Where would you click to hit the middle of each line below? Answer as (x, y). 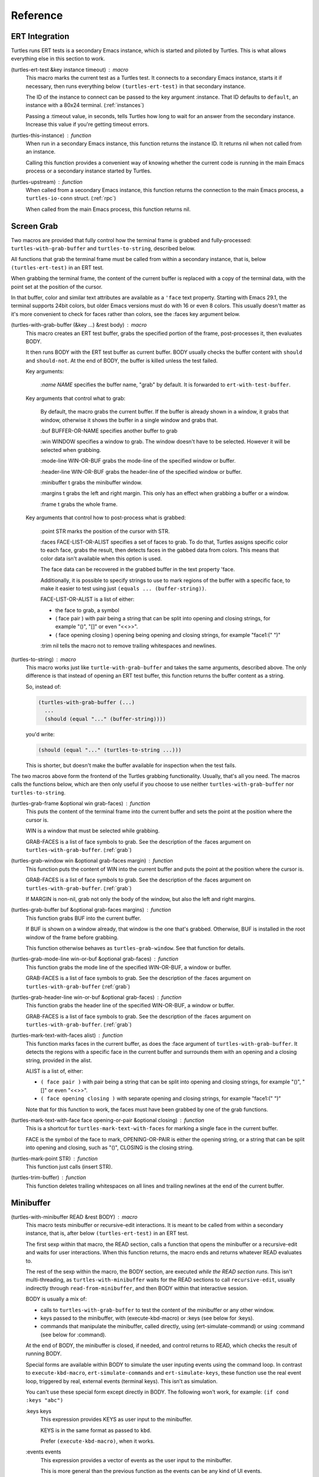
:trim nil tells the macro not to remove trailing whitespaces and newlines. (128, 646)
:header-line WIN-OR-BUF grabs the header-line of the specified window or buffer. (141, 471)
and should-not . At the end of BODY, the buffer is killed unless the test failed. (122, 360)
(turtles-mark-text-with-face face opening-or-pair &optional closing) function (108, 1120)
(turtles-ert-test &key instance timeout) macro (70, 69)
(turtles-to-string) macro (43, 659)
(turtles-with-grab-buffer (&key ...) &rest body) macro (79, 325)
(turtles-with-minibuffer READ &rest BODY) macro (74, 1216)
